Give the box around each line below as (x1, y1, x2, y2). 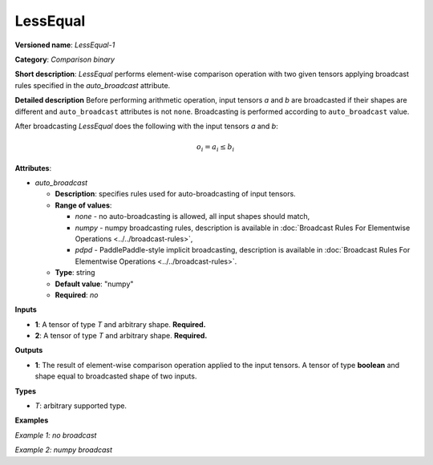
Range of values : (55, 200, 112, 210)
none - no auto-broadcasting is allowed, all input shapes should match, (75, 212, 310, 221)
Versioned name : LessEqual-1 (14, 40, 115, 50)
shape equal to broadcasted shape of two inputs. (34, 371, 197, 381)
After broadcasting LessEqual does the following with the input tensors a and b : (14, 121, 278, 131)
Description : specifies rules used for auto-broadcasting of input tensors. (55, 189, 296, 199)
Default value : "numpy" (55, 279, 134, 289)
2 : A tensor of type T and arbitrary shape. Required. (34, 331, 208, 341)
